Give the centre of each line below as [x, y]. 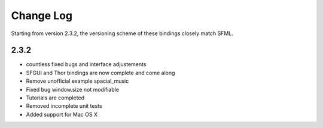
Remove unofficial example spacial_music [77, 81]
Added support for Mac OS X [62, 114]
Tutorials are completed [55, 98]
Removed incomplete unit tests [64, 106]
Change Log [42, 15]
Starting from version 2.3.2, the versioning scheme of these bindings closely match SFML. [122, 33]
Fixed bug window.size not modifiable [73, 89]
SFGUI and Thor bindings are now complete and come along [100, 73]
